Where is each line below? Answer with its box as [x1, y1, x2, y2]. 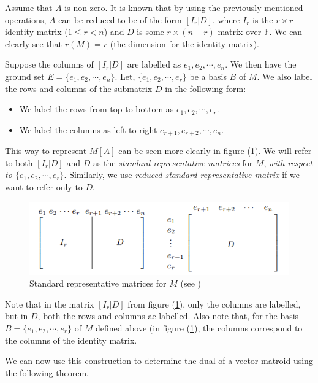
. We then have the [225, 58, 297, 71]
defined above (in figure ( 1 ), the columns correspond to [95, 321, 303, 334]
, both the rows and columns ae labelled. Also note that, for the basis [37, 309, 299, 322]
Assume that [5, 1, 53, 14]
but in [5, 309, 28, 322]
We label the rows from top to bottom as [19, 103, 174, 115]
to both [5, 156, 33, 169]
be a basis [189, 69, 227, 82]
